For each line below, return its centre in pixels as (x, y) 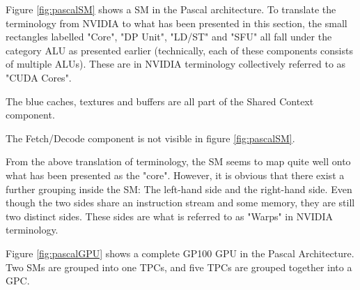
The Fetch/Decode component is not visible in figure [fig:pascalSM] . (150, 138)
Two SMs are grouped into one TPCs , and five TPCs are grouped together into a (179, 267)
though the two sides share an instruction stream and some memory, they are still (180, 203)
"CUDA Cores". (39, 77)
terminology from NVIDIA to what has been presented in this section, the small (177, 23)
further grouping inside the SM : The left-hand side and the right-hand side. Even (179, 189)
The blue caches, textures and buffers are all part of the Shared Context (160, 101)
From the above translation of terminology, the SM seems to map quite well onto (178, 161)
